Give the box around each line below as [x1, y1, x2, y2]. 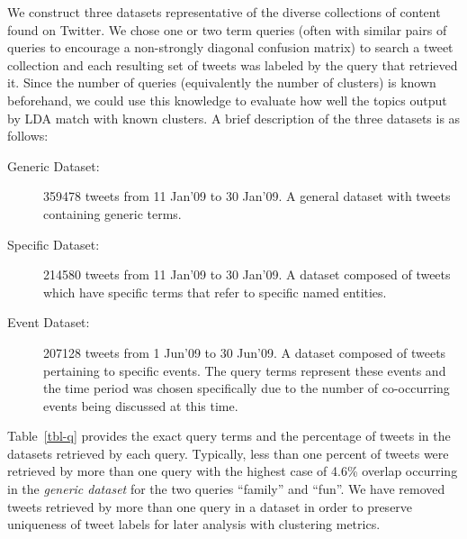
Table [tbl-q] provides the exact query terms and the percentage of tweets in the [7, 426, 451, 445]
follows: [7, 126, 49, 145]
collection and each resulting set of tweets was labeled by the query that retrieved [7, 55, 458, 74]
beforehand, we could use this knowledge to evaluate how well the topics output [7, 90, 447, 109]
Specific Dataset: [7, 234, 100, 253]
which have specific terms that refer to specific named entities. [43, 282, 387, 301]
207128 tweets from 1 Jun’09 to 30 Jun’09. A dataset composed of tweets [43, 343, 446, 361]
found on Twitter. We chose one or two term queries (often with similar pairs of [7, 20, 447, 39]
